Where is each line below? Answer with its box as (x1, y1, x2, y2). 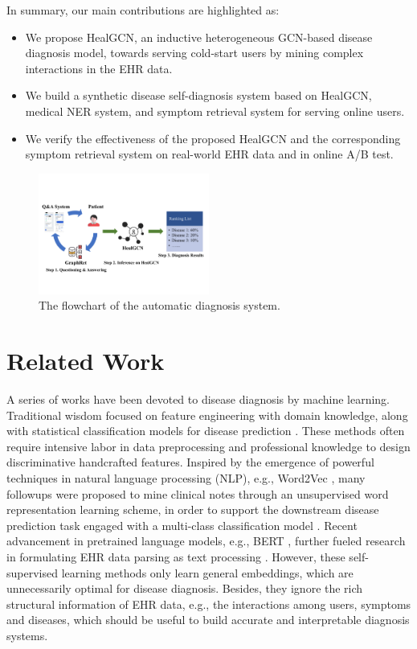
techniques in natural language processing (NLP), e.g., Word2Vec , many (6, 470, 366, 487)
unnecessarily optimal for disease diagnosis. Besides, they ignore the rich (6, 580, 363, 597)
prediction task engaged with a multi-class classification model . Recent (6, 516, 358, 533)
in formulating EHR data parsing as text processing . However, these (6, 548, 345, 565)
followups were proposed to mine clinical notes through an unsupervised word (6, 485, 389, 502)
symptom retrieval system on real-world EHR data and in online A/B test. (25, 146, 394, 162)
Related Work (6, 344, 165, 377)
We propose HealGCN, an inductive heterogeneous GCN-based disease (25, 28, 373, 45)
